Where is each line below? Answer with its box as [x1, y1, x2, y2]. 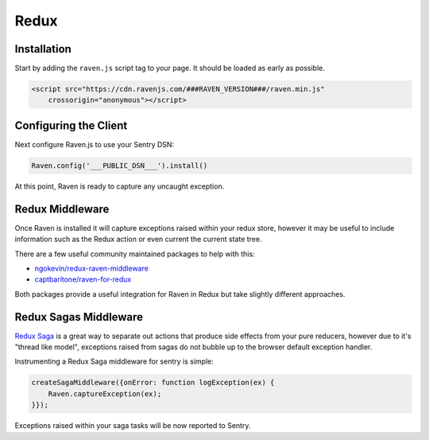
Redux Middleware [14, 202, 110, 216]
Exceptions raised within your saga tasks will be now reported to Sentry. [14, 421, 251, 430]
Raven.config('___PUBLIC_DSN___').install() [31, 161, 208, 170]
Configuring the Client [14, 119, 128, 132]
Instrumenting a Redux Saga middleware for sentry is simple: [14, 356, 214, 366]
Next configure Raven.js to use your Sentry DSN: [14, 139, 175, 149]
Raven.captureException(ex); [48, 389, 162, 398]
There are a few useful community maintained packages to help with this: [14, 249, 255, 259]
